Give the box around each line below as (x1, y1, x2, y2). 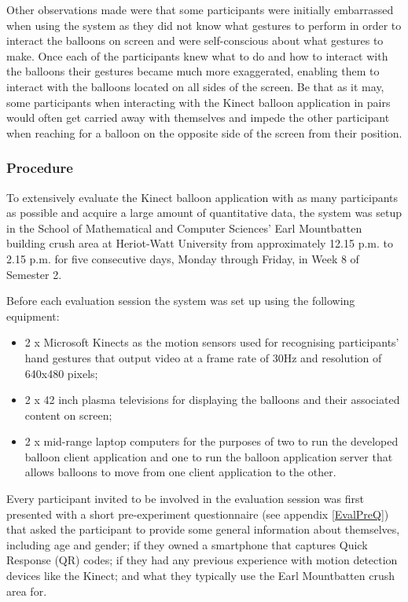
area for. (6, 582, 47, 599)
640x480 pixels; (24, 365, 98, 381)
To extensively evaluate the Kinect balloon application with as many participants (6, 189, 399, 205)
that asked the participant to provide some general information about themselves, (6, 521, 400, 538)
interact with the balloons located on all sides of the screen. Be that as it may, (6, 78, 384, 94)
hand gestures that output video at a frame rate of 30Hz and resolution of (24, 349, 382, 365)
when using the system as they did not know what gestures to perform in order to (6, 17, 402, 33)
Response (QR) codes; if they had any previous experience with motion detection (6, 552, 398, 568)
